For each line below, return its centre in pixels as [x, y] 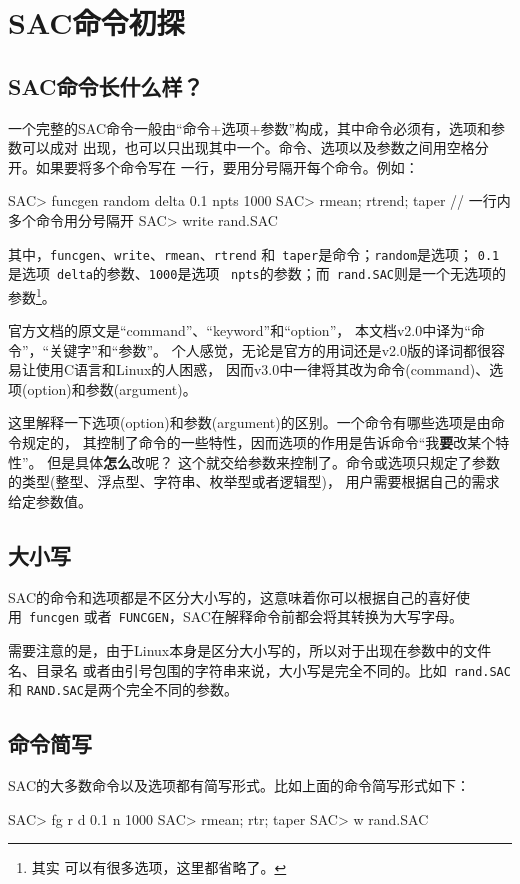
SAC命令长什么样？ [106, 85]
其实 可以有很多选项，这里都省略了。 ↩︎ [159, 867]
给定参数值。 [50, 500]
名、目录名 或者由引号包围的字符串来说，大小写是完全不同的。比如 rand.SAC [259, 669]
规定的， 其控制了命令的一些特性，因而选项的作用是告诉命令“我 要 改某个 [258, 442]
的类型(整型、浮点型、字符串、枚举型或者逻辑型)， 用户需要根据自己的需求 [254, 481]
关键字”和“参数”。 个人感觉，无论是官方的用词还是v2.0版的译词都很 [270, 349]
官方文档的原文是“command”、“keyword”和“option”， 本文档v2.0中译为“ [239, 330]
